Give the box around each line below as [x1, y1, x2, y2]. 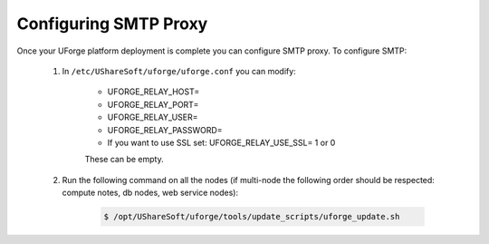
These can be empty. [84, 154, 164, 165]
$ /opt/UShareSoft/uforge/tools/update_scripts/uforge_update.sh [103, 211, 400, 222]
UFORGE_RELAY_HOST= [107, 86, 200, 97]
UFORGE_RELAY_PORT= [107, 99, 199, 110]
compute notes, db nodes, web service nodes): [62, 187, 239, 199]
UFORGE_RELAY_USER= [107, 112, 198, 122]
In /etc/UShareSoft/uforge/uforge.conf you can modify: [62, 65, 296, 76]
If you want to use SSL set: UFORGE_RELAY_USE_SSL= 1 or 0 [107, 137, 336, 148]
